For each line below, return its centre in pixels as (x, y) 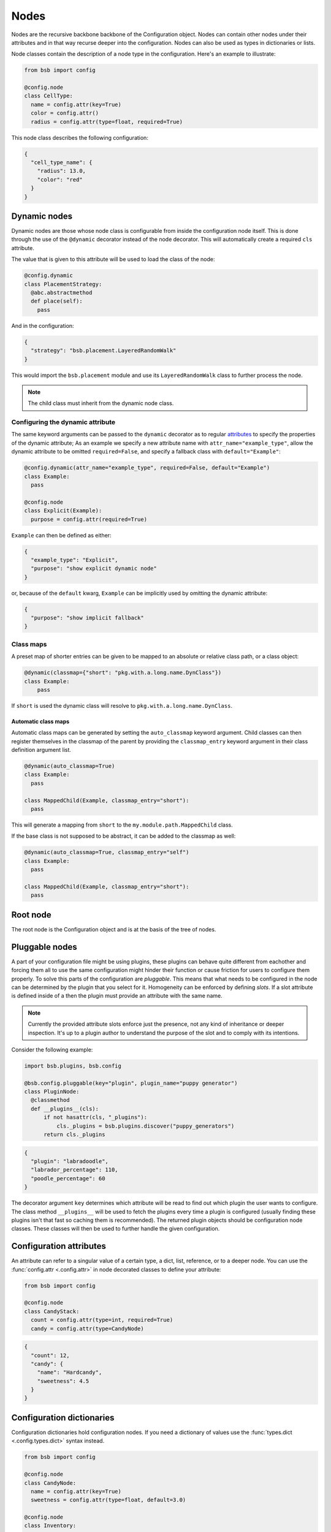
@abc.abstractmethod (62, 293)
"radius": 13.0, (61, 171)
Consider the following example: (52, 1049)
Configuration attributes (59, 1246)
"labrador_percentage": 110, (75, 1170)
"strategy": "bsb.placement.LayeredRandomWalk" (104, 351)
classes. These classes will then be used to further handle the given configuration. (116, 1229)
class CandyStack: (52, 1311)
